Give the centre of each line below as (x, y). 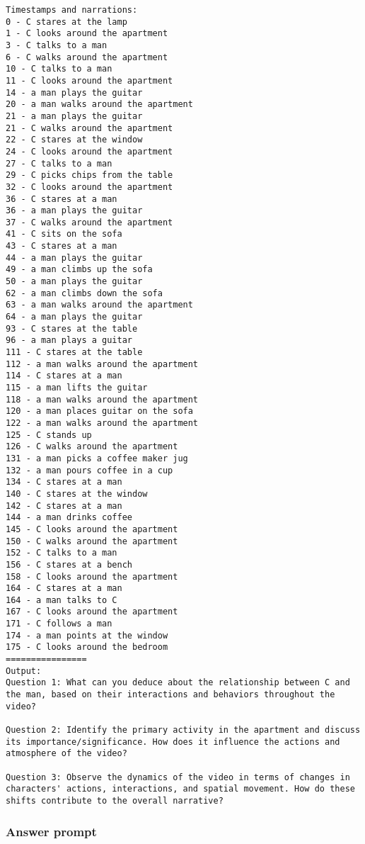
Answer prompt (51, 831)
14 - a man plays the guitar (74, 92)
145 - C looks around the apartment (92, 529)
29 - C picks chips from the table (89, 175)
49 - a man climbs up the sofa (79, 270)
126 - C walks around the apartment (92, 447)
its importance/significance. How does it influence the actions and (173, 742)
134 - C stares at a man (64, 482)
